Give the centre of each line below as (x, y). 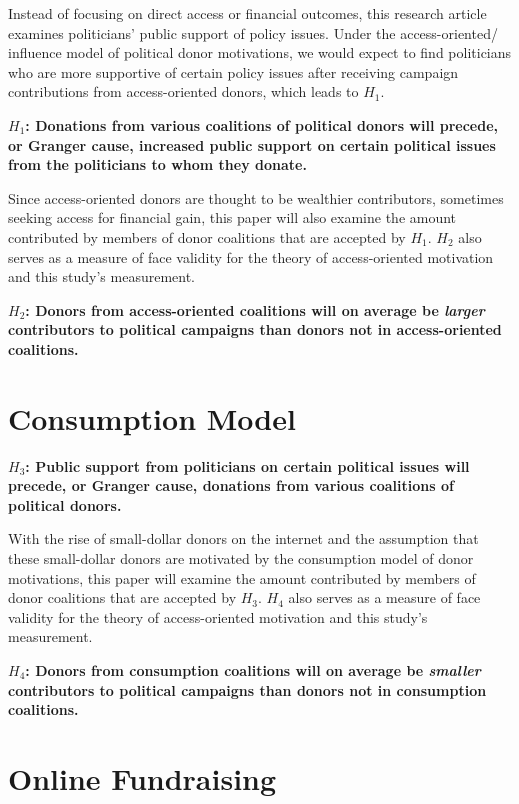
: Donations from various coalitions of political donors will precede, (262, 124)
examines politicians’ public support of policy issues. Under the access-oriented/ (253, 32)
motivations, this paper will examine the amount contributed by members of (242, 577)
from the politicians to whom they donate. (157, 164)
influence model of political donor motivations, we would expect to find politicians (260, 52)
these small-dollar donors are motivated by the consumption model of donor (241, 558)
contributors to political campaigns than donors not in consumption (247, 689)
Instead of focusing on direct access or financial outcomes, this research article (247, 13)
